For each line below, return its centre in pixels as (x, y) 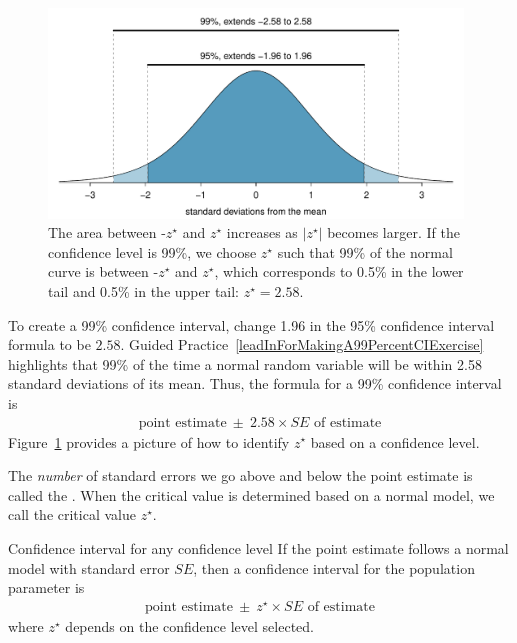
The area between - (107, 232)
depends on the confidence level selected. (189, 625)
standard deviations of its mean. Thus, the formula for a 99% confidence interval (255, 383)
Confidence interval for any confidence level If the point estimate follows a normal (258, 547)
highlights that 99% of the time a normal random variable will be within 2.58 (245, 363)
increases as (262, 232)
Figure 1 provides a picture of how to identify (149, 441)
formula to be (49, 344)
